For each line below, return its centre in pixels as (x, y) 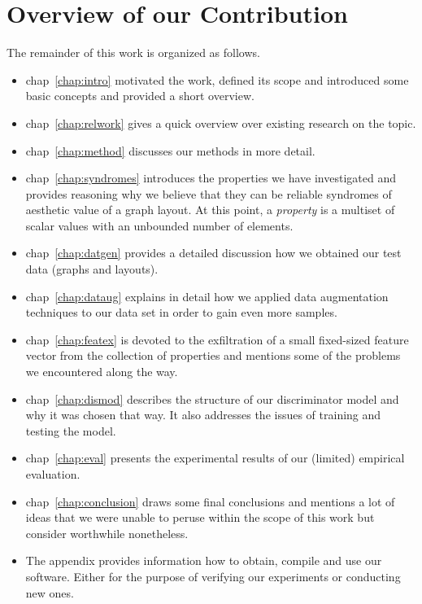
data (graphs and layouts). (92, 269)
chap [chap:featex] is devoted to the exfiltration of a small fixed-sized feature (217, 339)
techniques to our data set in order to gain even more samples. (181, 312)
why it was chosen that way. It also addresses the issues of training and (203, 415)
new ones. (50, 592)
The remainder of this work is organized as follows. (133, 53)
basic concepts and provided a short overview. (140, 96)
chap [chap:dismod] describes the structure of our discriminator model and (212, 398)
